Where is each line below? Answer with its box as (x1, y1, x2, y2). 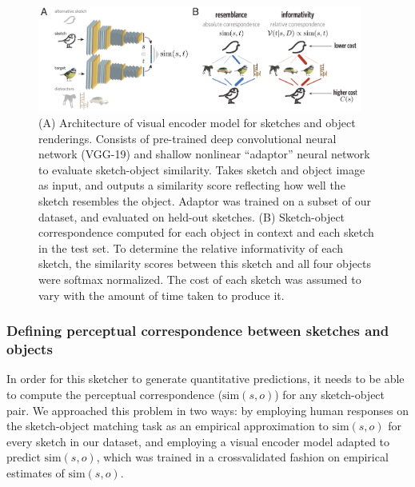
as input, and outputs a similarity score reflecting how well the (38, 177, 345, 194)
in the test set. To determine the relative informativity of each (38, 239, 343, 256)
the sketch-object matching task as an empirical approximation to (6, 417, 329, 434)
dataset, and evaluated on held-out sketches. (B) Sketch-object (38, 208, 345, 225)
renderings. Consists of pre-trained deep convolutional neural (38, 130, 337, 146)
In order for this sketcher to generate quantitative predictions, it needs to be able (6, 370, 405, 387)
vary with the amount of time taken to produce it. (38, 286, 285, 303)
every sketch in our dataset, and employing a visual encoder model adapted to (6, 433, 390, 449)
